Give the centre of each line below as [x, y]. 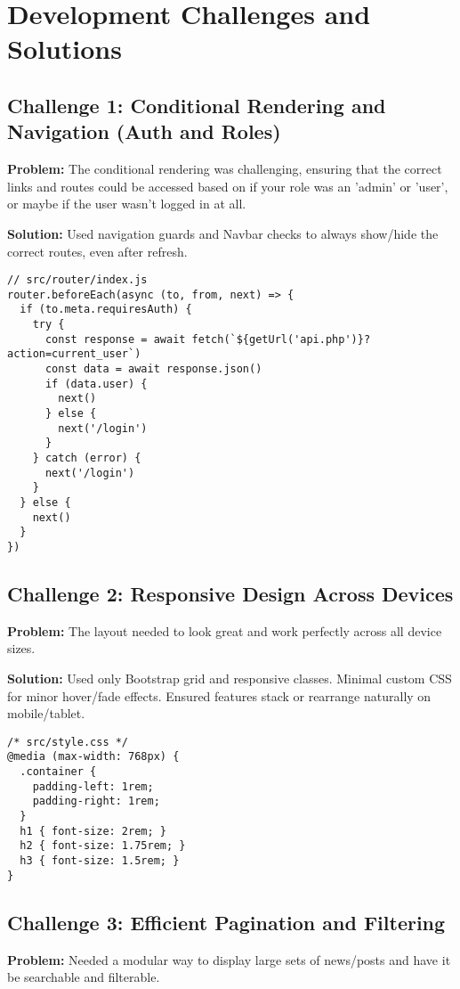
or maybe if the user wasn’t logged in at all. [127, 204]
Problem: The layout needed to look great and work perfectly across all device [225, 630]
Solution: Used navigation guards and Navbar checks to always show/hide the [223, 233]
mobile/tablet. [46, 713]
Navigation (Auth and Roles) [144, 131]
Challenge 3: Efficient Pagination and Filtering [226, 922]
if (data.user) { [96, 384]
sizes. [21, 648]
